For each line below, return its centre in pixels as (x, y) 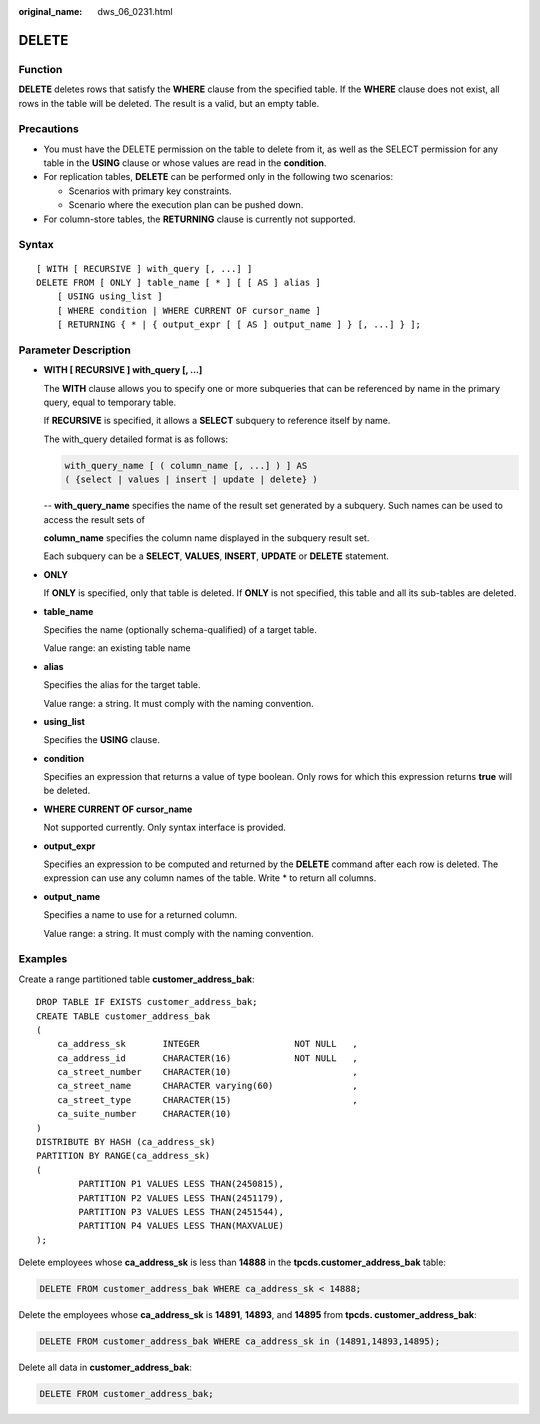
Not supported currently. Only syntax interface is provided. (165, 827)
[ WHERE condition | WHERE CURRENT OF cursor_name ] (189, 310)
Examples (43, 959)
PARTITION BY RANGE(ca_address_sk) (123, 1156)
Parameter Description (75, 350)
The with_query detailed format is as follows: (136, 439)
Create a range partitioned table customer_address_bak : (136, 979)
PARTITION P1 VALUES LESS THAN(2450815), (181, 1184)
